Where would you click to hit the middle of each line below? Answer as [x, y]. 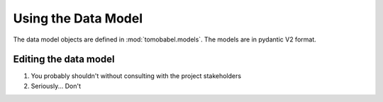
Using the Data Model [78, 18]
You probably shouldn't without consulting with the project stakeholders [136, 76]
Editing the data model [64, 59]
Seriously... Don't [56, 86]
